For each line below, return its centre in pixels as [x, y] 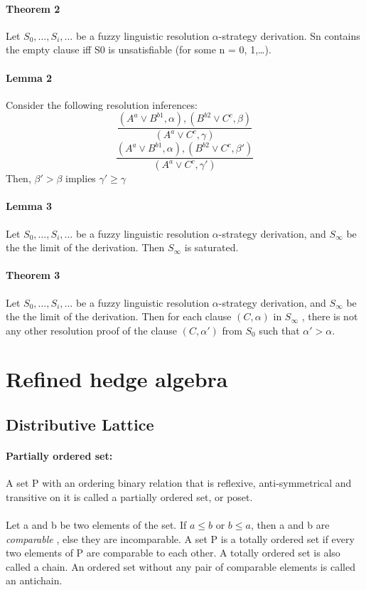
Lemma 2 [29, 77]
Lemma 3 [29, 206]
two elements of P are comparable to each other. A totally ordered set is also [173, 553]
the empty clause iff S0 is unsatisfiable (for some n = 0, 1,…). [139, 49]
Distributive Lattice [80, 425]
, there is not [330, 316]
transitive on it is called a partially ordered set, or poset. [129, 496]
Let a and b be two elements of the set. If [96, 525]
